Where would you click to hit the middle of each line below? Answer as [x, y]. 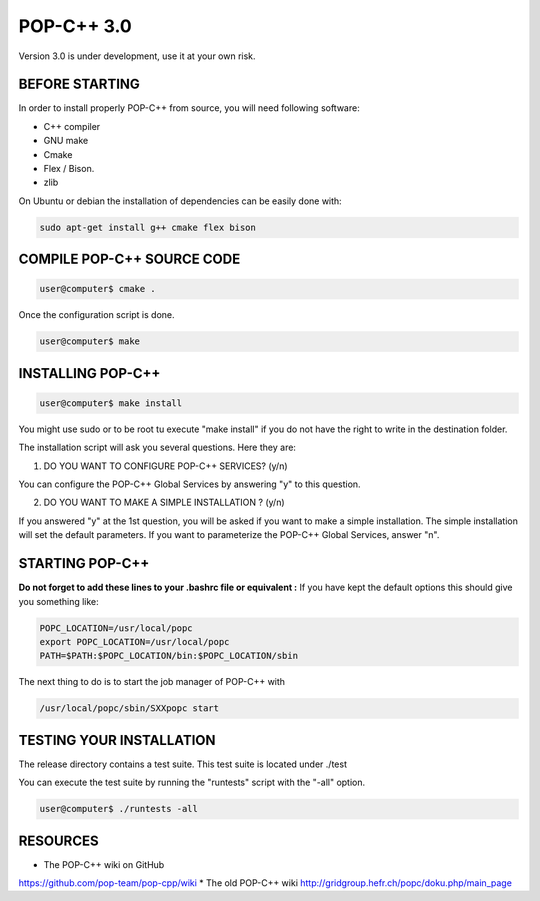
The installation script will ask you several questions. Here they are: [157, 447]
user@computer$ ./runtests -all [119, 809]
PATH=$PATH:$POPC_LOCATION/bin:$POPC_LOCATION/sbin [169, 656]
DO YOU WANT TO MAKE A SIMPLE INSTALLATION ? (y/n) [164, 502]
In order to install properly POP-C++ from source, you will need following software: [189, 108]
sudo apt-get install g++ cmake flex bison [148, 227]
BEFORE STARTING [79, 84]
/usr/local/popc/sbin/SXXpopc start [129, 708]
